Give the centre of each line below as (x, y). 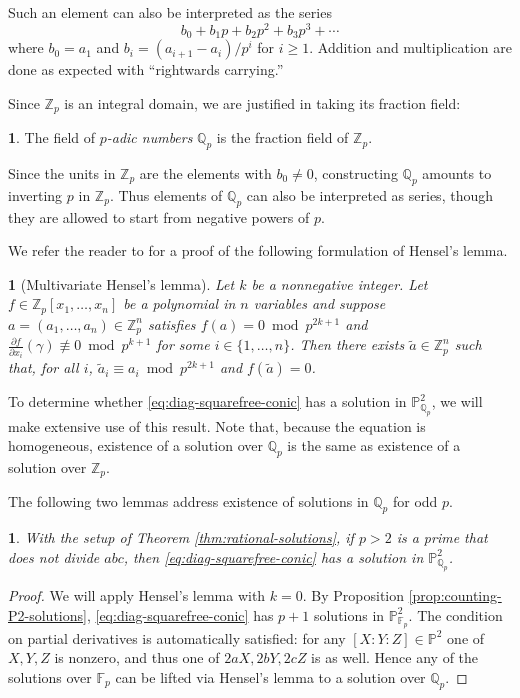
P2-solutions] (47, 614)
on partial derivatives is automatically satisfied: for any (177, 637)
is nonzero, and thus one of (137, 657)
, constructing (355, 172)
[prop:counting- (455, 595)
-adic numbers (149, 137)
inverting (35, 194)
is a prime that (442, 537)
